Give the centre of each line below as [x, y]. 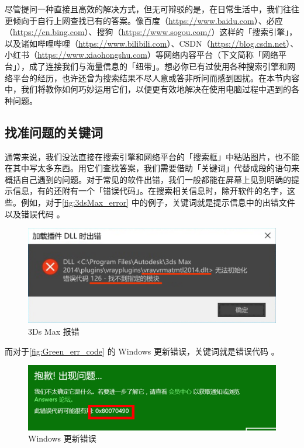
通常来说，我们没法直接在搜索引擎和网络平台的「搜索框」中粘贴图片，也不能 [152, 156]
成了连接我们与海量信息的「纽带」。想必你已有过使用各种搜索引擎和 [158, 66]
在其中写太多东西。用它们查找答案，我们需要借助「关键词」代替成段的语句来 [152, 168]
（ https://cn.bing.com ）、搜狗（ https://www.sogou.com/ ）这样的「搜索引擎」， [151, 32]
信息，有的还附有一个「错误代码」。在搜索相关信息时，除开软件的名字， [150, 191]
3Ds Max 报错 [54, 331]
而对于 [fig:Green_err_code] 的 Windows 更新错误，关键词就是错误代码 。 [142, 351]
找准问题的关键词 [54, 132]
